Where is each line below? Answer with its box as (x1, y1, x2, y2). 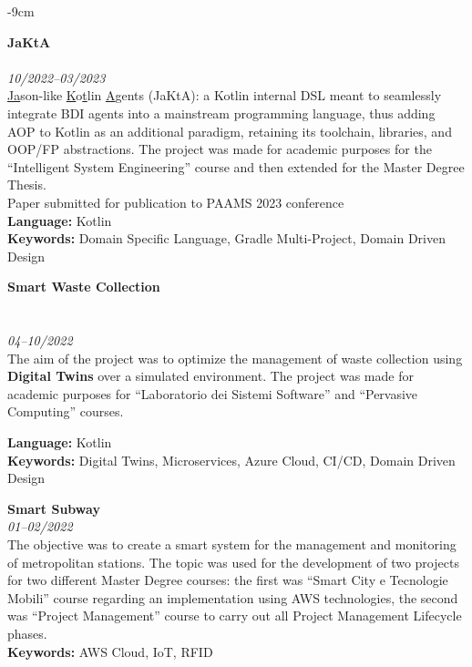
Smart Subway (7, 498, 100, 518)
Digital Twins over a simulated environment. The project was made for (7, 366, 414, 385)
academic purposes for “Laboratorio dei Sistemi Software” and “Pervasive (7, 384, 418, 403)
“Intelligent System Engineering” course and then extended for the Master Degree (7, 157, 465, 176)
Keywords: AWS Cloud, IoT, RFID (7, 641, 213, 661)
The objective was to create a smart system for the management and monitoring (7, 535, 457, 554)
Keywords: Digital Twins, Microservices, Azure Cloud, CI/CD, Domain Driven (7, 450, 456, 469)
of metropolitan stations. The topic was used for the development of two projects (7, 552, 459, 571)
